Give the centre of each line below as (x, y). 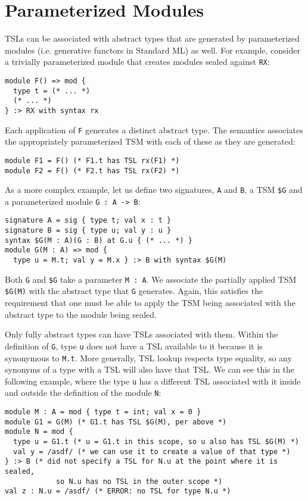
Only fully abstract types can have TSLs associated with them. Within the (141, 334)
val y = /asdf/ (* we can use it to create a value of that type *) (152, 451)
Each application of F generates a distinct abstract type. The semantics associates (154, 129)
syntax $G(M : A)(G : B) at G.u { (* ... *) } (99, 240)
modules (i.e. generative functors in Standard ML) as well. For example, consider (153, 50)
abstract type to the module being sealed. (81, 314)
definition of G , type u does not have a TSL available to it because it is (134, 346)
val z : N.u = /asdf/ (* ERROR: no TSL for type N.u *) (118, 491)
